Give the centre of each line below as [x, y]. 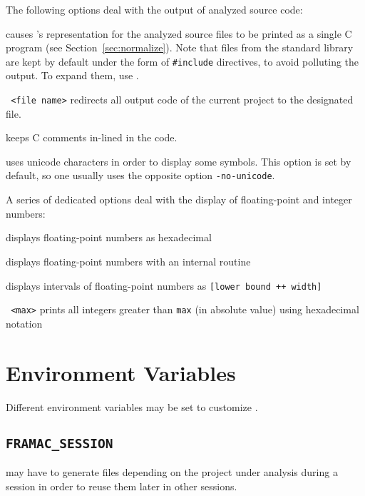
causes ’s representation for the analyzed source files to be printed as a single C [179, 33]
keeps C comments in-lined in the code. [92, 137]
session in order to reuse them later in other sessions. [122, 486]
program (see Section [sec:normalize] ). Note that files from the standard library [180, 47]
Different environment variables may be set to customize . [132, 406]
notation [24, 323]
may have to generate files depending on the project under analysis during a [172, 471]
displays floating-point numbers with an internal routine [128, 261]
